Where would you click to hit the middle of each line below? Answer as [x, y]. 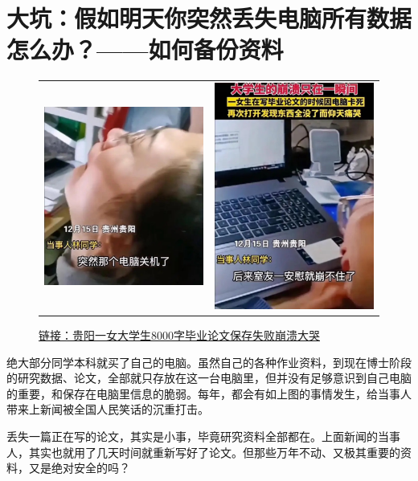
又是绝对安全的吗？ [79, 468]
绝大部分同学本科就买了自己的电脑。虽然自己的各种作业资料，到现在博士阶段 [209, 362]
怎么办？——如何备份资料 [145, 49]
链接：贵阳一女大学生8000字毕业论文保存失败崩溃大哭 [179, 334]
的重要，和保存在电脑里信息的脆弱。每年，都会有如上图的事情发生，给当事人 [209, 393]
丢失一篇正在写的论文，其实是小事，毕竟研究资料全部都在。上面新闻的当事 [203, 436]
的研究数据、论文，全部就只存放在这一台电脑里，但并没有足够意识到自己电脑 [209, 378]
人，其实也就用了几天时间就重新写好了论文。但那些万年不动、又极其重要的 [203, 452]
